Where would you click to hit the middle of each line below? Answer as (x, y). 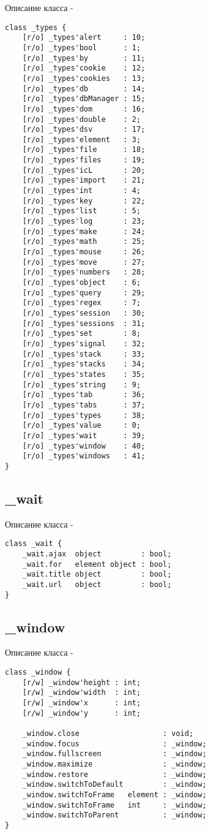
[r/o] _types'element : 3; (81, 139)
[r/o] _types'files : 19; (84, 160)
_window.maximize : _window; (114, 764)
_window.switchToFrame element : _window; (114, 794)
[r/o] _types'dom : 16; (84, 109)
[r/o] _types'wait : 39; (84, 435)
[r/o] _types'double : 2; (81, 119)
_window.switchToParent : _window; (114, 815)
